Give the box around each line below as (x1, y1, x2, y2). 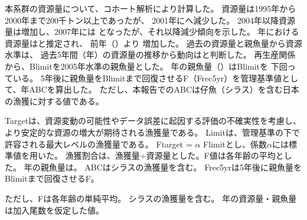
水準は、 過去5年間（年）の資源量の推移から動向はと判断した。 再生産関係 (5, 48, 296, 61)
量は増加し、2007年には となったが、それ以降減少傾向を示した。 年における (5, 25, 299, 38)
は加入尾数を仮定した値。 (5, 203, 104, 216)
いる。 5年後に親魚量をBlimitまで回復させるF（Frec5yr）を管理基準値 (12, 71, 282, 84)
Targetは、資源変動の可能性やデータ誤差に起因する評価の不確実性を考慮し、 (5, 114, 302, 127)
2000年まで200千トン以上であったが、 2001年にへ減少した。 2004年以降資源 (5, 14, 295, 26)
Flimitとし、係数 (203, 137, 267, 150)
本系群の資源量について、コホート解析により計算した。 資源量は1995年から (5, 2, 296, 14)
